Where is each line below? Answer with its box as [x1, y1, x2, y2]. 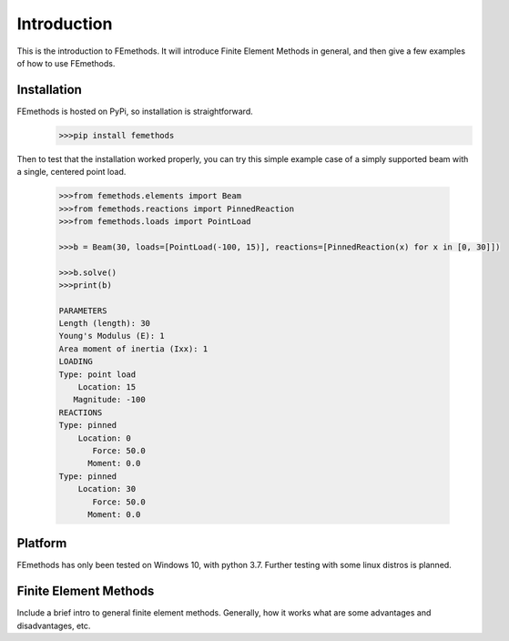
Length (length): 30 [58, 319, 150, 329]
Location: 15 [77, 382, 137, 392]
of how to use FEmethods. [16, 57, 116, 68]
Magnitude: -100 [73, 394, 146, 405]
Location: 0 [77, 432, 132, 443]
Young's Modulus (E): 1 [58, 331, 166, 341]
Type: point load [58, 369, 137, 380]
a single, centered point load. [16, 167, 127, 178]
